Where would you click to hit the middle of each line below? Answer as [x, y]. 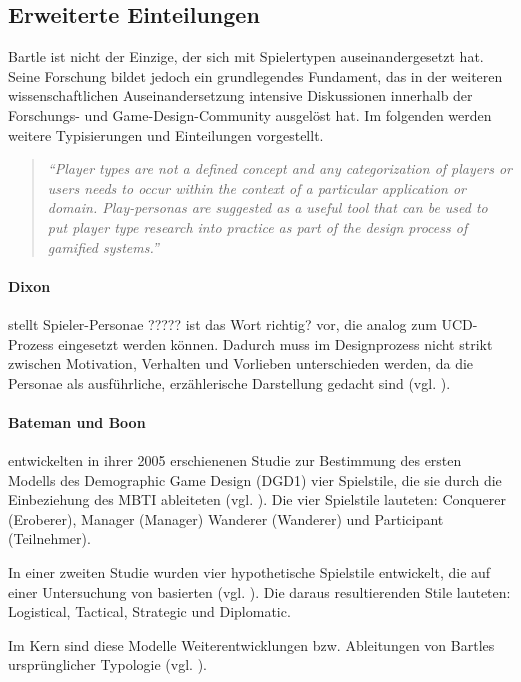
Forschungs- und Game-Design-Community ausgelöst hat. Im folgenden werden [250, 114]
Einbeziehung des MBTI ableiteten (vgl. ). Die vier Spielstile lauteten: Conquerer [257, 499]
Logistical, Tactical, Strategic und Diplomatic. [149, 611]
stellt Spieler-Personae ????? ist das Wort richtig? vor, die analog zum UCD [240, 323]
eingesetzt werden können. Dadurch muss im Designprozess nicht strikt [275, 343]
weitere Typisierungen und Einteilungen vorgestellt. [166, 134]
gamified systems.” [103, 246]
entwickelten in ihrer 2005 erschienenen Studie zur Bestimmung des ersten [235, 460]
